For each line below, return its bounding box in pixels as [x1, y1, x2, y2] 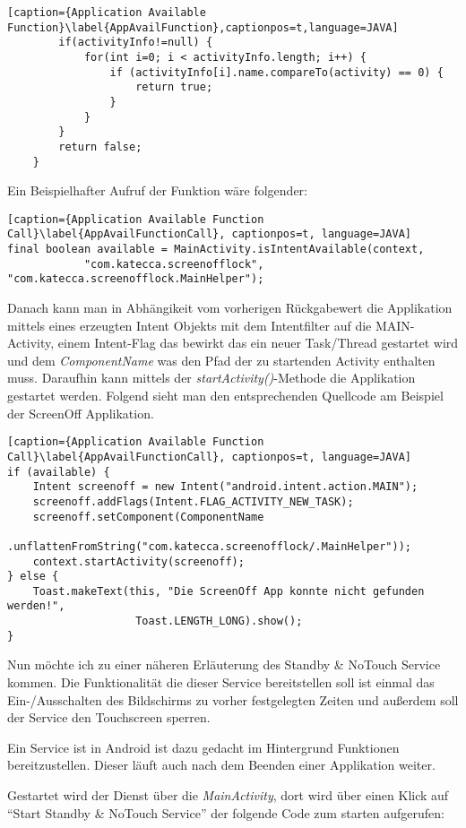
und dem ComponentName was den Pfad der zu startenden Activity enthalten [7, 350, 436, 369]
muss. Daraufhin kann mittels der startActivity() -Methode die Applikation [7, 368, 416, 387]
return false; [58, 140, 142, 153]
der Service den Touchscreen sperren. [7, 708, 211, 727]
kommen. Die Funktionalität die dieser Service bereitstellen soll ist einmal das [7, 673, 435, 692]
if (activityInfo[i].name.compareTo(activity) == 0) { [109, 65, 444, 79]
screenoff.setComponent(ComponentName [32, 510, 264, 523]
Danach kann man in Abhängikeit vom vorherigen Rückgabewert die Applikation [7, 298, 453, 317]
